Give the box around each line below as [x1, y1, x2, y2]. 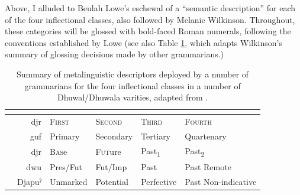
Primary [50, 129, 80, 142]
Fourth [185, 115, 212, 127]
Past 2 [185, 144, 205, 158]
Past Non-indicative [185, 175, 257, 187]
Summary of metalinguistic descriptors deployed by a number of [17, 67, 249, 80]
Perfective [141, 175, 177, 187]
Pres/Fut [50, 161, 82, 173]
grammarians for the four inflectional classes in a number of [24, 79, 241, 92]
